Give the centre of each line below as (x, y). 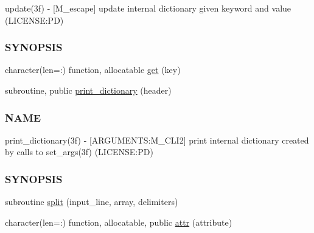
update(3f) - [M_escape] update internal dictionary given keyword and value (148, 8)
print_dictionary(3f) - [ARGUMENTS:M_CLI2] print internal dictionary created (157, 140)
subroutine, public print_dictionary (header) (88, 90)
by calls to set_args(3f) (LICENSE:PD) (79, 152)
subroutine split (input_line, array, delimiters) (92, 202)
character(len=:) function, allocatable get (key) (93, 70)
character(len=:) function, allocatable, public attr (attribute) (119, 222)
